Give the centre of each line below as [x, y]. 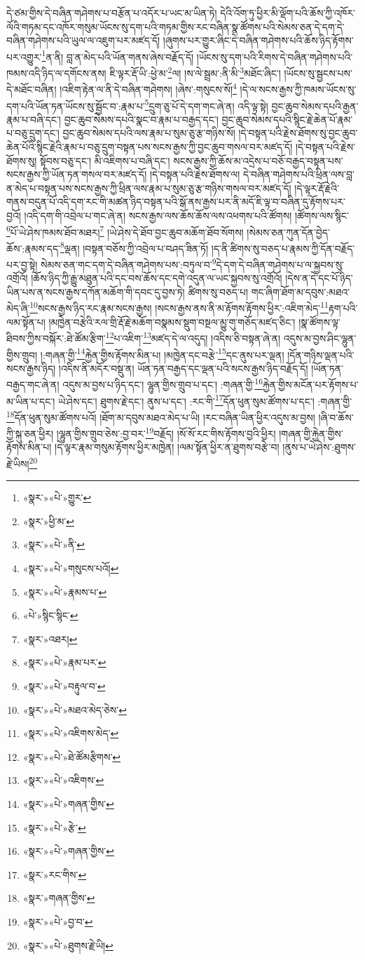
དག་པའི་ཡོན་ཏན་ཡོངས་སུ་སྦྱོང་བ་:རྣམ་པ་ [76, 106]
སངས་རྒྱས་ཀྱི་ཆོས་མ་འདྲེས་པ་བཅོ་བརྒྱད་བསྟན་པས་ [258, 160]
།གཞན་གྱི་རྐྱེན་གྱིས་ [311, 433]
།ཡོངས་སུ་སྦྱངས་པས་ [318, 73]
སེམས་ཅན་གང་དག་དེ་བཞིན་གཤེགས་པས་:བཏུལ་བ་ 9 [129, 263]
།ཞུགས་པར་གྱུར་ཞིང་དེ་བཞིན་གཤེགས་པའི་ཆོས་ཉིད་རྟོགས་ [258, 40]
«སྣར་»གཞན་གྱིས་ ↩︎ [59, 898]
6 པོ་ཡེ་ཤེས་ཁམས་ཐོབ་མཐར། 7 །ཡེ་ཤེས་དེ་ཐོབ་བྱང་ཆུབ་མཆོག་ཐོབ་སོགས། [125, 231]
